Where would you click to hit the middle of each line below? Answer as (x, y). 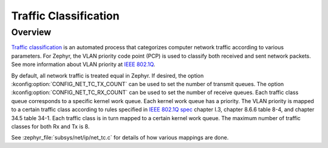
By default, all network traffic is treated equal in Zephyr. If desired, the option (108, 75)
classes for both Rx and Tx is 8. (50, 126)
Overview (31, 32)
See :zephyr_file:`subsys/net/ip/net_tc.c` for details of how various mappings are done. (120, 138)
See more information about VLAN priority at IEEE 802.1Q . (83, 64)
